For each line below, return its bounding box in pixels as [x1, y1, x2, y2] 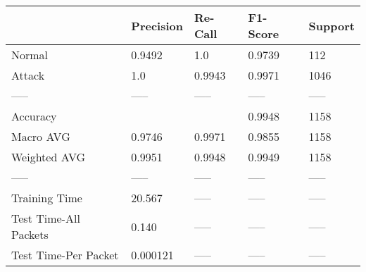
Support [308, 17, 355, 34]
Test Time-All [11, 210, 80, 226]
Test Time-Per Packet [11, 247, 119, 263]
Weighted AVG [11, 149, 86, 165]
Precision [131, 17, 183, 34]
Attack [11, 67, 45, 83]
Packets [11, 226, 49, 242]
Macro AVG [11, 128, 70, 144]
